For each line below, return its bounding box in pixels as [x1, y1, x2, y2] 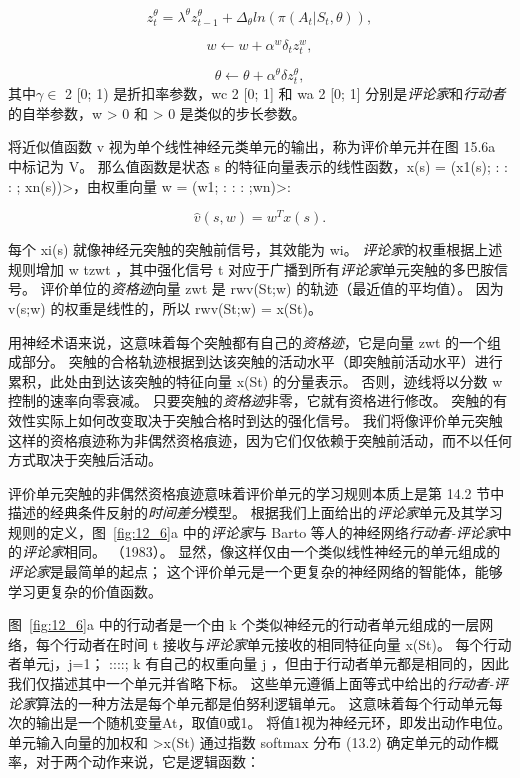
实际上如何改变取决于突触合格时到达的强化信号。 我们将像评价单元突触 [35, 409, 503, 430]
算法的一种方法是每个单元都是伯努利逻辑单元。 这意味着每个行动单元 [36, 692, 489, 713]
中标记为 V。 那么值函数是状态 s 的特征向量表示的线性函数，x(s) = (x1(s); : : [8, 155, 508, 176]
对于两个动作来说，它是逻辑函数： [35, 751, 260, 772]
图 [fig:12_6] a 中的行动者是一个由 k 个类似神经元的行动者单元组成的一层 [8, 614, 480, 635]
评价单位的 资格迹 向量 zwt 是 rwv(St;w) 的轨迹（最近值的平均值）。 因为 [40, 278, 504, 299]
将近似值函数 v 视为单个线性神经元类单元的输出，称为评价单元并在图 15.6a [8, 136, 496, 157]
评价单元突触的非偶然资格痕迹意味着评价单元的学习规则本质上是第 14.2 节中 [8, 482, 505, 503]
